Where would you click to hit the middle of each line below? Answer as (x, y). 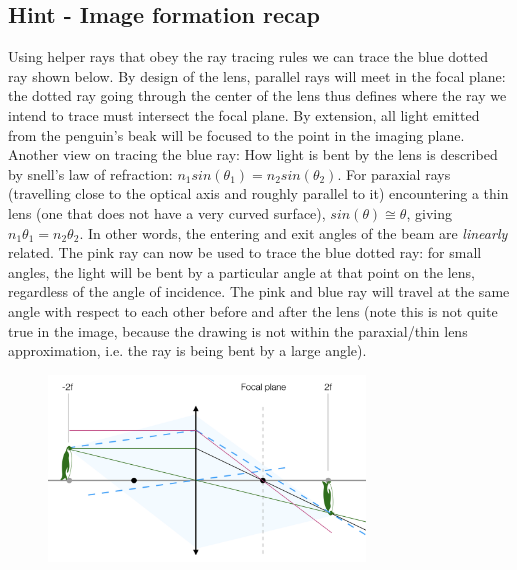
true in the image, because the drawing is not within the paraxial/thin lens (238, 330)
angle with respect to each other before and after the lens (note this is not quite (253, 310)
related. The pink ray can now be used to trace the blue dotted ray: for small (245, 252)
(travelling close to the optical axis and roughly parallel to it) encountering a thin (258, 193)
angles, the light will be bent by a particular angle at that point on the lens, (241, 271)
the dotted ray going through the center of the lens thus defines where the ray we (257, 95)
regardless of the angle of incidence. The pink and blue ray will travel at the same (259, 291)
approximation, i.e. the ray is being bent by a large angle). (187, 350)
